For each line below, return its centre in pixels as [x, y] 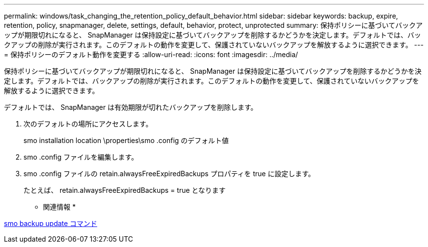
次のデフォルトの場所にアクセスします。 [88, 124]
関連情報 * [59, 207]
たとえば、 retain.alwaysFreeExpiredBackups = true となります [125, 190]
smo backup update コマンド [51, 223]
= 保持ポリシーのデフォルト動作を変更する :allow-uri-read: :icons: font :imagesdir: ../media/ [151, 54]
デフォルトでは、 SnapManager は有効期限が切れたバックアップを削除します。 [131, 107]
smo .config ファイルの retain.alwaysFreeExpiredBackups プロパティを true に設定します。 [169, 174]
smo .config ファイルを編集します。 [81, 157]
